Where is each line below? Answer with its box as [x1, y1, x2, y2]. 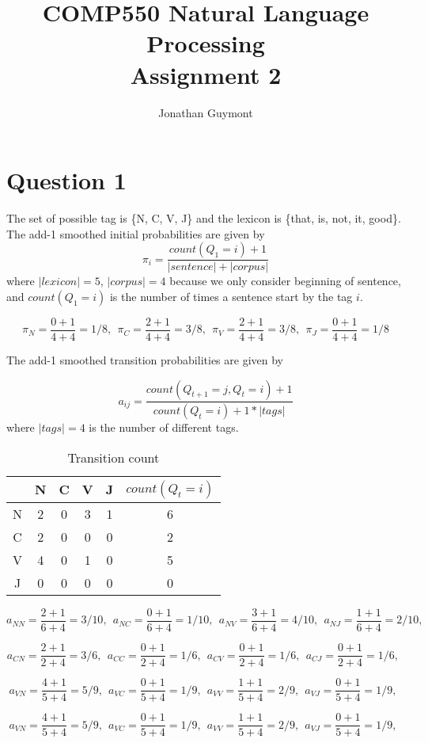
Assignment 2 [130, 58, 282, 90]
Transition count [67, 448, 160, 467]
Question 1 [6, 164, 127, 196]
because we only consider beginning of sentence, [169, 272, 401, 289]
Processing [146, 27, 265, 59]
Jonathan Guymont [158, 104, 253, 120]
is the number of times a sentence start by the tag [109, 288, 353, 304]
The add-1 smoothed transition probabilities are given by [6, 351, 283, 368]
